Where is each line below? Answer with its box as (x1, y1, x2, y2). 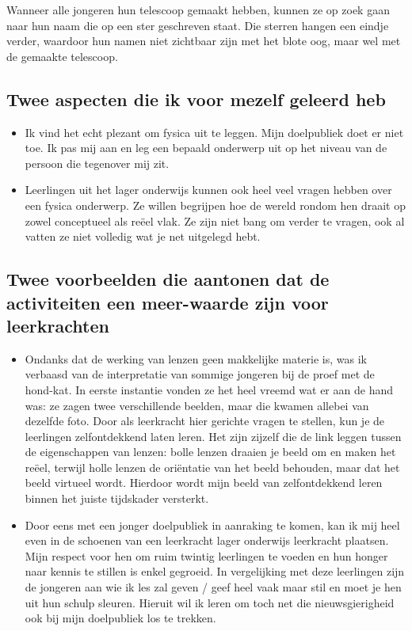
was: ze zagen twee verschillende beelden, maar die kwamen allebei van (25, 397, 369, 413)
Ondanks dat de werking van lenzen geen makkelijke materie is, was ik (25, 350, 367, 367)
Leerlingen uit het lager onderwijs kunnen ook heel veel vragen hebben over (25, 181, 392, 198)
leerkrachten (6, 313, 109, 337)
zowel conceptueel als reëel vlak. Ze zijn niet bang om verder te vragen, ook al (25, 212, 405, 229)
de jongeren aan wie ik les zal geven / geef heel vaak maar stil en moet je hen (25, 579, 402, 595)
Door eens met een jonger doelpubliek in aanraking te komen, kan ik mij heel (25, 516, 400, 533)
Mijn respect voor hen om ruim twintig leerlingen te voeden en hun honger (25, 547, 388, 564)
